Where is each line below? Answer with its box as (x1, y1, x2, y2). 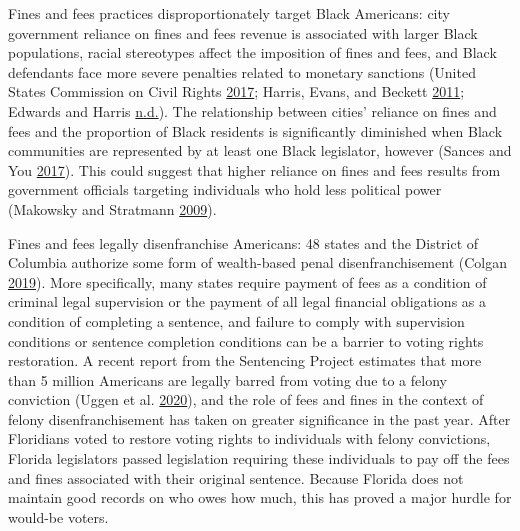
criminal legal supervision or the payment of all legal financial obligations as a (8, 291, 487, 312)
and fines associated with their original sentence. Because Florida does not (8, 467, 464, 488)
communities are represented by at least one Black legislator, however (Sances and (8, 140, 512, 161)
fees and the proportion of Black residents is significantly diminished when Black (8, 120, 503, 141)
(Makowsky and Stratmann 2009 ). (8, 198, 217, 219)
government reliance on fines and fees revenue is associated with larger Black (8, 22, 478, 43)
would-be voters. (8, 506, 109, 527)
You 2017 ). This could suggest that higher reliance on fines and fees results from (8, 159, 501, 180)
